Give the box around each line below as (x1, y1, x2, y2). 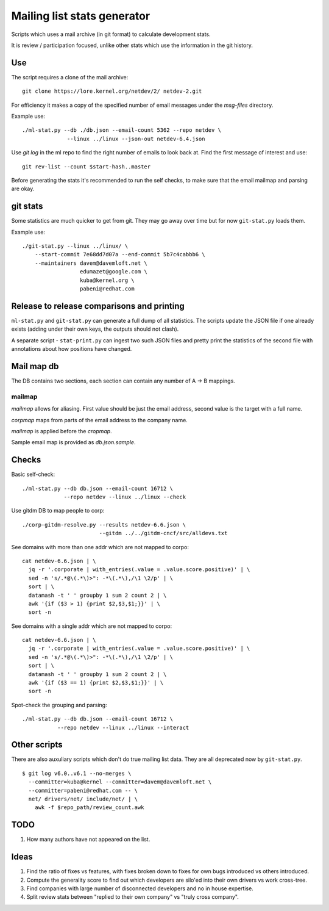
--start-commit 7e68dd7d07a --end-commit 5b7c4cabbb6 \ (34, 251, 205, 258)
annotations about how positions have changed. (11, 345, 132, 353)
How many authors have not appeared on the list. (26, 836, 150, 843)
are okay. (11, 185, 35, 192)
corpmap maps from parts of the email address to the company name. (11, 416, 188, 423)
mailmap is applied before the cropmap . (11, 427, 112, 434)
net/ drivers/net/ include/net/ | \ (28, 796, 138, 802)
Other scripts (11, 740, 63, 750)
